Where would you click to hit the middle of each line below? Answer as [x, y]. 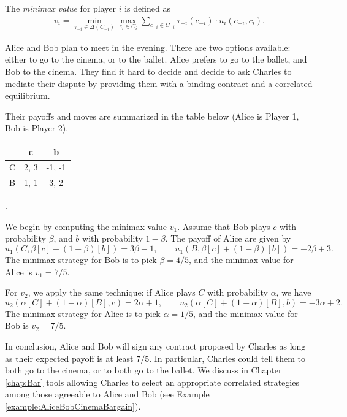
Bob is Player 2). [37, 128]
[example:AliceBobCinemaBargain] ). [73, 406]
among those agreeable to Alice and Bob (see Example [107, 394]
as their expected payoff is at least [69, 358]
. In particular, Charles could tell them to [227, 358]
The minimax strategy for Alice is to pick [83, 313]
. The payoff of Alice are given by [228, 238]
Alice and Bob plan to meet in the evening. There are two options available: [148, 47]
